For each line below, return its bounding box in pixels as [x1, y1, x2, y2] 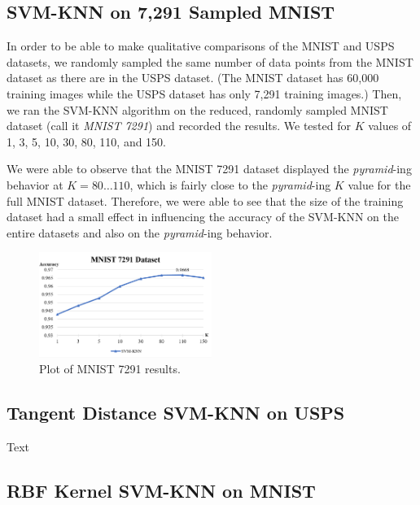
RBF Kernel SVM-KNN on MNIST [7, 477, 316, 503]
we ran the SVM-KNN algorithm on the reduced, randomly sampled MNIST [7, 101, 388, 118]
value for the [348, 176, 411, 193]
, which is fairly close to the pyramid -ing [129, 176, 331, 193]
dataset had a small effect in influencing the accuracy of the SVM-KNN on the [7, 208, 400, 225]
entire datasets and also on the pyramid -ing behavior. [7, 224, 273, 241]
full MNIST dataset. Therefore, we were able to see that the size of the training [7, 192, 404, 209]
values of [368, 117, 412, 134]
